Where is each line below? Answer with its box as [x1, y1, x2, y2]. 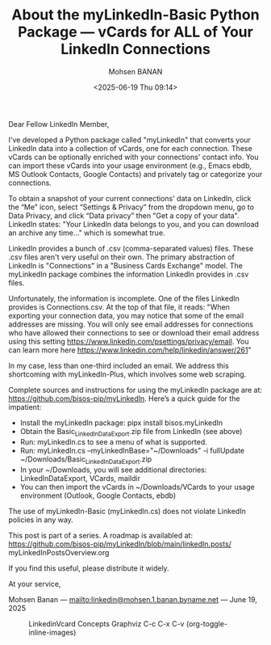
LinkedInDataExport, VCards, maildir [19, 473, 141, 483]
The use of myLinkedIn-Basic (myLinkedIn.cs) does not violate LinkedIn [8, 506, 246, 516]
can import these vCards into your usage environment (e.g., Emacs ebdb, [8, 160, 252, 171]
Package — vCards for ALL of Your [17, 23, 254, 41]
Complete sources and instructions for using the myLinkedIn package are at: [8, 385, 263, 394]
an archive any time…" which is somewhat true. [8, 228, 165, 238]
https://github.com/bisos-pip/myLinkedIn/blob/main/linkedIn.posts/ [8, 539, 232, 549]
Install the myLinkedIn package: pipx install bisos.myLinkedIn [19, 418, 223, 428]
